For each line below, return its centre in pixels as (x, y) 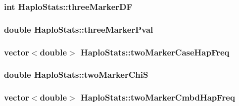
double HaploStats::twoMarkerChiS (76, 75)
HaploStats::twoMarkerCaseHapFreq (155, 52)
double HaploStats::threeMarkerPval (79, 29)
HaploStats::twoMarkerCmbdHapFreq (158, 97)
